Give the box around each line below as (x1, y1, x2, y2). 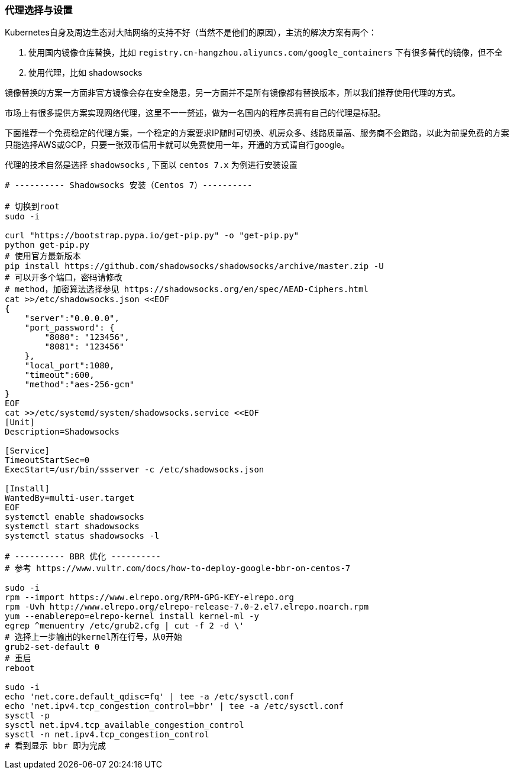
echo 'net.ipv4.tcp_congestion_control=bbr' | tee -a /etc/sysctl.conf (5, 701, 344, 711)
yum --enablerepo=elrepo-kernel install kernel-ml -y (5, 611, 259, 621)
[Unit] (5, 417, 35, 428)
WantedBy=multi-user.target (5, 493, 135, 503)
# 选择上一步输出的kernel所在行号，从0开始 (5, 632, 182, 642)
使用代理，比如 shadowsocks (28, 67, 143, 78)
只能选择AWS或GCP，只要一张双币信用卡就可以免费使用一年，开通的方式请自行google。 (5, 140, 350, 150)
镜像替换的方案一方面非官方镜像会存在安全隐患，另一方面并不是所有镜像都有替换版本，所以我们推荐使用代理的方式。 (5, 88, 460, 98)
